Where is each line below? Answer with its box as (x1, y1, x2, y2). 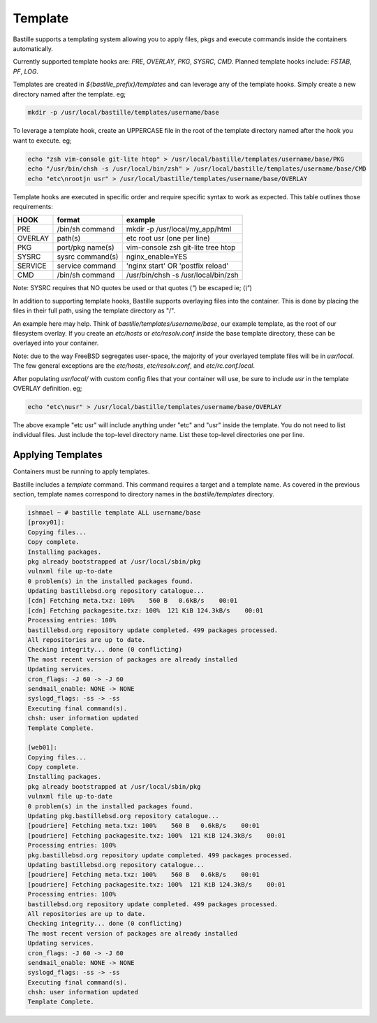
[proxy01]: (27, 518, 65, 527)
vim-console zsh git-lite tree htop (126, 243, 236, 252)
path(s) (57, 234, 81, 243)
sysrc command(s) (57, 252, 119, 262)
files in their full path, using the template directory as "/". (13, 306, 176, 315)
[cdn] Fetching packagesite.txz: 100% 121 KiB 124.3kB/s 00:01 (27, 606, 264, 615)
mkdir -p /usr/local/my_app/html (126, 224, 232, 234)
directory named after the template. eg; (13, 90, 126, 98)
